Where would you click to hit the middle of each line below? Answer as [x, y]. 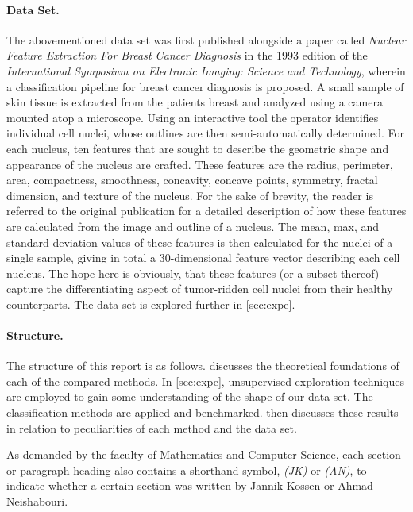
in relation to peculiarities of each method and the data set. [152, 427]
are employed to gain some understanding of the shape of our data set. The [190, 397]
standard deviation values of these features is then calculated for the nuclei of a [200, 242]
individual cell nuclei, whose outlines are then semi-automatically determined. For [206, 133]
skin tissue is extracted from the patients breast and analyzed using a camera [195, 102]
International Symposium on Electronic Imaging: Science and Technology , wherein [206, 70]
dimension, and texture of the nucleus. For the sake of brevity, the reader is [190, 195]
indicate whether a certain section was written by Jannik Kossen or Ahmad [190, 485]
